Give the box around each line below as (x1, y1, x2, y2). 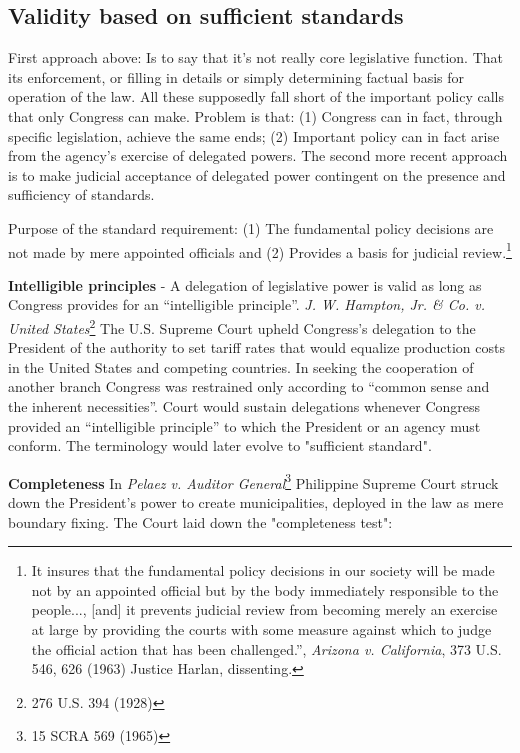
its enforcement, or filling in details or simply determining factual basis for (8, 66, 464, 87)
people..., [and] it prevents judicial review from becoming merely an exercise (31, 599, 498, 620)
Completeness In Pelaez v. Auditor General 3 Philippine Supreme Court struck (8, 469, 499, 493)
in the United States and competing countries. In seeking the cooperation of (8, 356, 474, 377)
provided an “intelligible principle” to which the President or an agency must (8, 415, 481, 436)
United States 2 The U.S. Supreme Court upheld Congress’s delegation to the (8, 314, 476, 338)
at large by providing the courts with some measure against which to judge (31, 619, 492, 640)
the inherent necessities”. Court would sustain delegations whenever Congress (8, 396, 481, 417)
